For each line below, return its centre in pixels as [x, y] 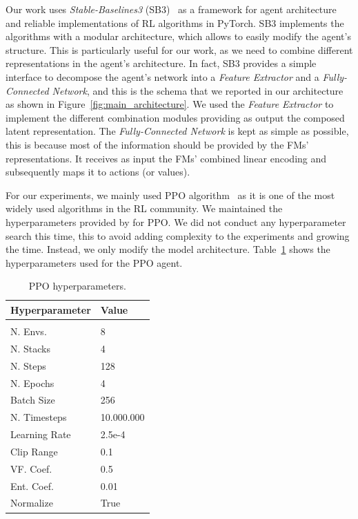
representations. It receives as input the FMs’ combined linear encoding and [166, 158]
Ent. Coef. [32, 485]
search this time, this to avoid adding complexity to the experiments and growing [178, 235]
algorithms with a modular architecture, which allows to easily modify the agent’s [178, 36]
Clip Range [34, 451]
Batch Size [33, 400]
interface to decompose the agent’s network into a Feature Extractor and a [162, 76]
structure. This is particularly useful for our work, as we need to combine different [179, 49]
